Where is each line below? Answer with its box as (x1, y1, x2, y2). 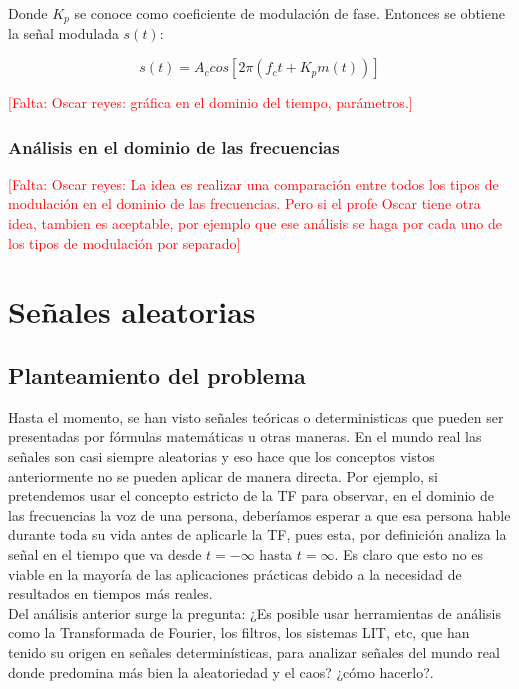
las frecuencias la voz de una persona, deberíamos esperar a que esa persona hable (8, 504, 511, 525)
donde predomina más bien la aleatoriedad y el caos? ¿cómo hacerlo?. (8, 661, 434, 682)
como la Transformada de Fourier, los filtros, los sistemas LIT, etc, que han (8, 622, 470, 643)
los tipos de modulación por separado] (8, 232, 241, 253)
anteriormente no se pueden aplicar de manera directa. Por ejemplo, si (8, 465, 438, 486)
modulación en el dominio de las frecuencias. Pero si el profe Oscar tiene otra (8, 193, 481, 214)
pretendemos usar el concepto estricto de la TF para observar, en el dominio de (8, 485, 495, 506)
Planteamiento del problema (8, 360, 306, 390)
